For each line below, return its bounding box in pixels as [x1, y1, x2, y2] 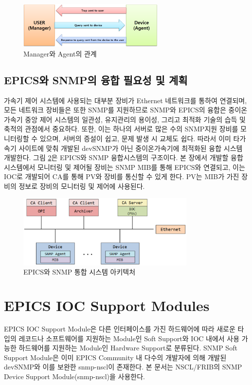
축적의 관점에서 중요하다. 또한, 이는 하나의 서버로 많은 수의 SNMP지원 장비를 [4, 124, 238, 134]
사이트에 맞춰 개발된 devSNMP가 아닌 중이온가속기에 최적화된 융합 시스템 [18, 143, 243, 153]
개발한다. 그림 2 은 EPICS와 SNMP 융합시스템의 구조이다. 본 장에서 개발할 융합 [4, 152, 243, 163]
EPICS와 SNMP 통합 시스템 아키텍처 [23, 267, 136, 277]
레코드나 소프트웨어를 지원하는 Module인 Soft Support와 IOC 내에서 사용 [18, 333, 240, 343]
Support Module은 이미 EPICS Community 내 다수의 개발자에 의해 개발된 [4, 352, 227, 362]
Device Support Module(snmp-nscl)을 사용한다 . [4, 371, 145, 381]
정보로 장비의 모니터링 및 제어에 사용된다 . [18, 181, 145, 191]
